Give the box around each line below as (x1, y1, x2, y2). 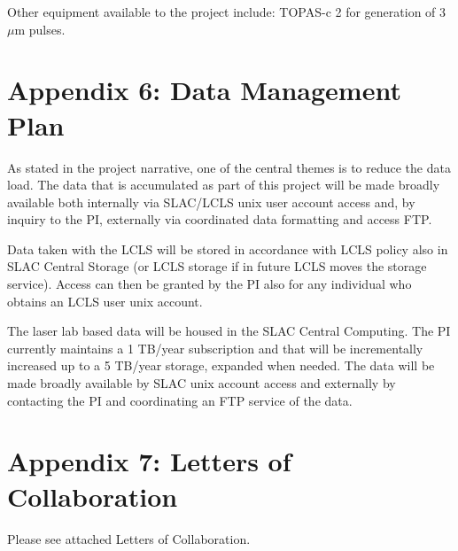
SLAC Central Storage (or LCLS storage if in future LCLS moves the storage (7, 257, 427, 275)
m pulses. (14, 19, 66, 38)
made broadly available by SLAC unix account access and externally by (7, 374, 396, 392)
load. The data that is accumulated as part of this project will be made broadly (7, 175, 440, 194)
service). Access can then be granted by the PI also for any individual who (7, 275, 412, 293)
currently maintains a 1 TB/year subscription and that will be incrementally (7, 338, 423, 357)
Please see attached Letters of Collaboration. (7, 529, 251, 547)
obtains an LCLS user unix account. (7, 291, 203, 310)
